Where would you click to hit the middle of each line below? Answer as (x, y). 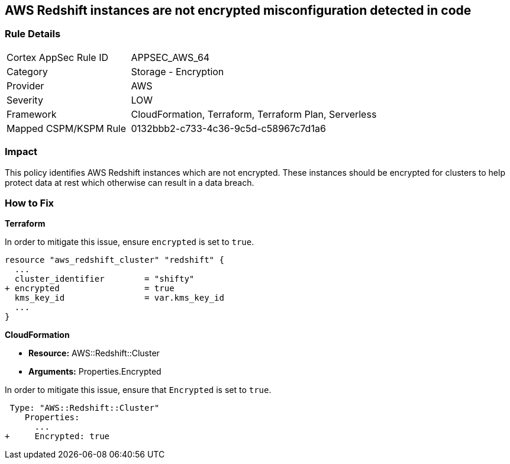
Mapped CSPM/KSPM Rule (67, 128)
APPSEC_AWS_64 (170, 57)
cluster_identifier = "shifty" (104, 279)
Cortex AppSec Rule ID (58, 57)
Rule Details (33, 34)
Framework (32, 114)
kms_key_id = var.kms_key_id (119, 298)
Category (27, 71)
